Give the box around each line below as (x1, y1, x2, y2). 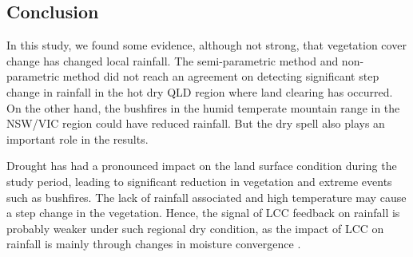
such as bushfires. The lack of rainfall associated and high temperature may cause (6, 188, 407, 205)
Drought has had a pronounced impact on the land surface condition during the (6, 157, 397, 174)
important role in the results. (6, 130, 149, 147)
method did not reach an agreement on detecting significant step (62, 68, 379, 85)
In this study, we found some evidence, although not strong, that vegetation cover (6, 37, 407, 53)
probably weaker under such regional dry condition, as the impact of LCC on (6, 219, 384, 236)
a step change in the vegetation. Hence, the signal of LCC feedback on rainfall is (6, 204, 400, 221)
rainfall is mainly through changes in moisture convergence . (6, 235, 301, 252)
